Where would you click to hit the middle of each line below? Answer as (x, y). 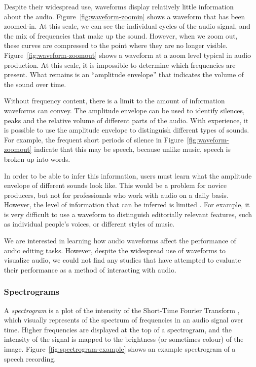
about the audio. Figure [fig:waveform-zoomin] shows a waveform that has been (125, 16)
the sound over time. (35, 84)
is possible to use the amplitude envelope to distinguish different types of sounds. (127, 130)
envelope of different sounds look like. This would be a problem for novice (115, 185)
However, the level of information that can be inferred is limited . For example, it (127, 205)
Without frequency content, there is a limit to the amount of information (114, 101)
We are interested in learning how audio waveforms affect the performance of (120, 241)
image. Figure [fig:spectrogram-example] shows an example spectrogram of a (120, 349)
